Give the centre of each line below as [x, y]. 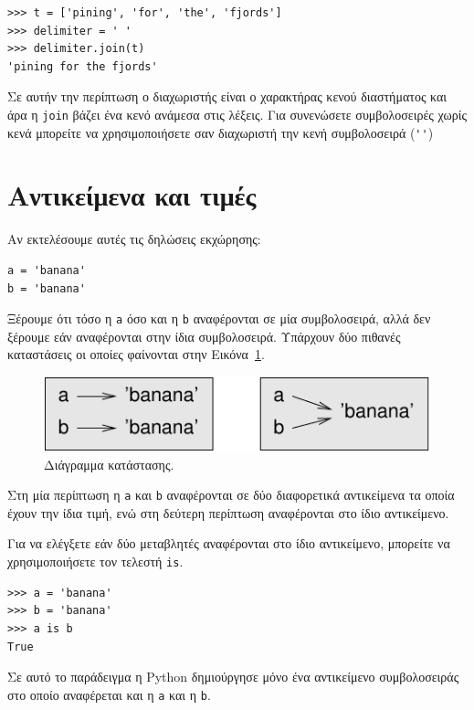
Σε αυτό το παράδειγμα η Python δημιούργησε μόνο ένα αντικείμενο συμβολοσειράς [233, 677]
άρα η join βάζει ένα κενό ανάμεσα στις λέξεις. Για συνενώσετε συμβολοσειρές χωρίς [237, 114]
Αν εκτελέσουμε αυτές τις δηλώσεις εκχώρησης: [134, 239]
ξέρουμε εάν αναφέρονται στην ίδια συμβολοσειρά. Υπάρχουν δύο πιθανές [204, 336]
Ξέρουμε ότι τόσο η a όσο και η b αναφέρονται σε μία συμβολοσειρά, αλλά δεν [219, 318]
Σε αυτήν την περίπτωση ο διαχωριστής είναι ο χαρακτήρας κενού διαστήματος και [227, 96]
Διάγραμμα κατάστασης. [109, 464]
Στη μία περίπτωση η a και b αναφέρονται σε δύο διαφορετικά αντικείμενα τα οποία [231, 495]
